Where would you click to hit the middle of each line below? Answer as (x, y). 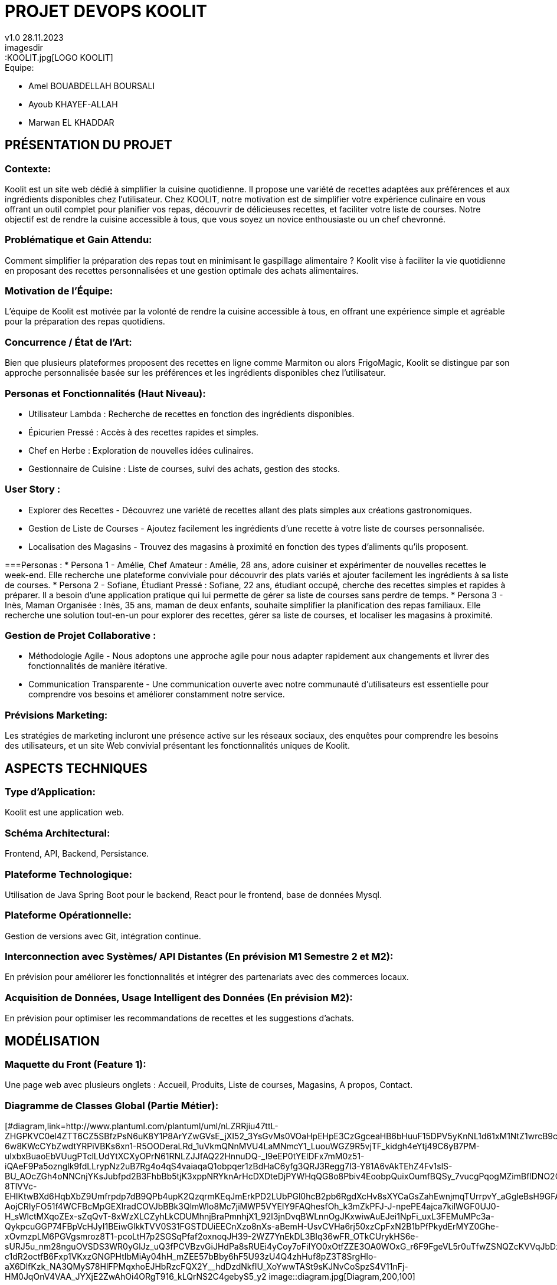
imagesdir (24, 47)
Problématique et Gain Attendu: (78, 240)
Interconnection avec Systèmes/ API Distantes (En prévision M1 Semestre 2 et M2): (199, 957)
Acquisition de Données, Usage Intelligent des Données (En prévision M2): (179, 997)
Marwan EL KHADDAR (71, 122)
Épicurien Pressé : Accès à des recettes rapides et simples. (144, 432)
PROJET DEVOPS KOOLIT (106, 11)
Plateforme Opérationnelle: (68, 915)
